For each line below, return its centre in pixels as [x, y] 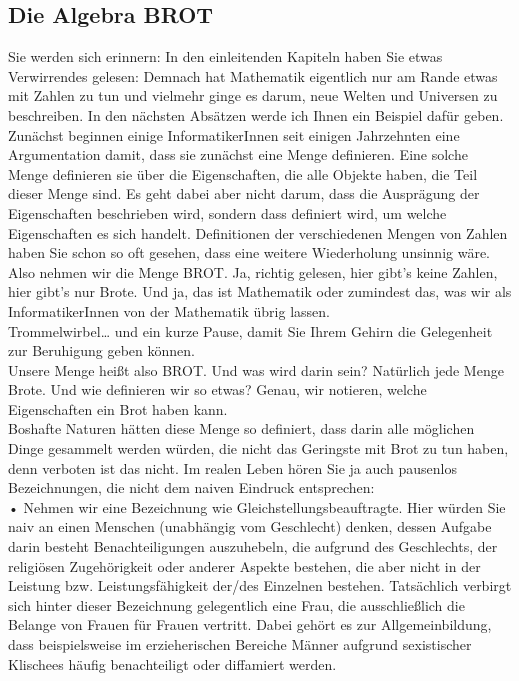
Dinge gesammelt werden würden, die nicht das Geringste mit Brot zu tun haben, [258, 448]
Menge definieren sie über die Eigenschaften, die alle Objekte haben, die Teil [243, 173]
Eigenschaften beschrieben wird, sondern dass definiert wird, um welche [227, 212]
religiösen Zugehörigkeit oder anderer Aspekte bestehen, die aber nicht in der [244, 565]
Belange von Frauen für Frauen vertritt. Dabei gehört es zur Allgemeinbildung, [250, 624]
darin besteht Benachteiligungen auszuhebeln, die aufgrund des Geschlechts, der [253, 546]
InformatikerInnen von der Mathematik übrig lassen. [169, 310]
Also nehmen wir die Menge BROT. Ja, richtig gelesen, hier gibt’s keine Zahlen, [253, 271]
